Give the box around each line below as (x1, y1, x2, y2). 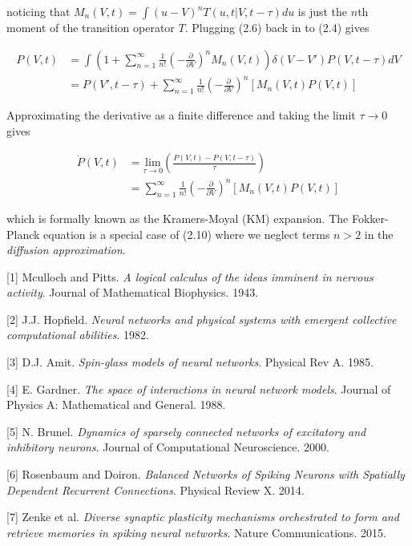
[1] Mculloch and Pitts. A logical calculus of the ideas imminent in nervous (6, 268, 374, 285)
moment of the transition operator (6, 19, 175, 35)
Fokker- (351, 209, 389, 226)
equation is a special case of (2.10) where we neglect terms (43, 225, 330, 242)
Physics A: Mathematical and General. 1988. (6, 396, 226, 413)
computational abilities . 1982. (6, 326, 149, 343)
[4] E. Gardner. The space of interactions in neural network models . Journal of (6, 380, 391, 397)
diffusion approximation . (6, 241, 126, 258)
